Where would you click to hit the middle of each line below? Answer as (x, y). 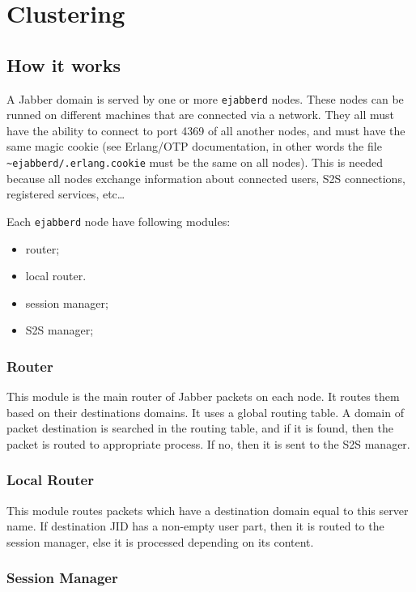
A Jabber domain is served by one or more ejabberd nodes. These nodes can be (205, 98)
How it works (64, 64)
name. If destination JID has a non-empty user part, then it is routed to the (195, 526)
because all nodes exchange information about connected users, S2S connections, (206, 178)
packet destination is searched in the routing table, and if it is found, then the (200, 428)
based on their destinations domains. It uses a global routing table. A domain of (205, 412)
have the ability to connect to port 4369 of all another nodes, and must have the (206, 130)
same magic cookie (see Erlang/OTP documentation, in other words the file (194, 146)
